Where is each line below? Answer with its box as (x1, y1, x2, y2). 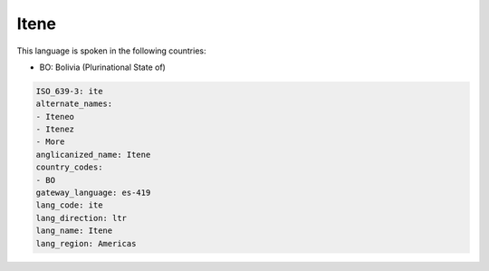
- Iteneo (35, 111, 75, 121)
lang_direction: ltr (35, 213, 127, 223)
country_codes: (35, 162, 103, 172)
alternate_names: (35, 99, 113, 109)
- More (35, 137, 65, 147)
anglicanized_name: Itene (35, 150, 151, 160)
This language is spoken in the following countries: (16, 45, 206, 56)
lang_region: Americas (35, 238, 137, 248)
